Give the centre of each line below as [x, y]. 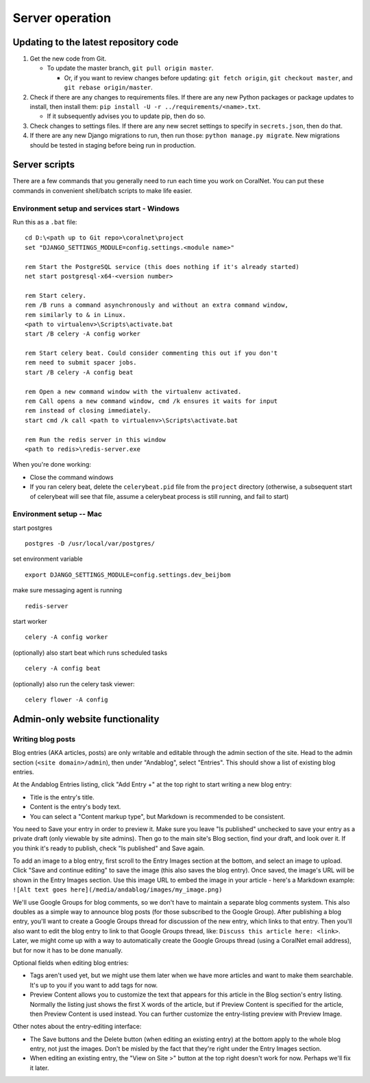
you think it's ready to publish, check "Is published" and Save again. [109, 848]
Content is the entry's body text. [75, 807]
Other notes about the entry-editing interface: [77, 1027]
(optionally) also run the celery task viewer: [74, 684]
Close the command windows [72, 477]
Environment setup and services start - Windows [96, 208]
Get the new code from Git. [68, 59]
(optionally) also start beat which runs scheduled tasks [90, 653]
